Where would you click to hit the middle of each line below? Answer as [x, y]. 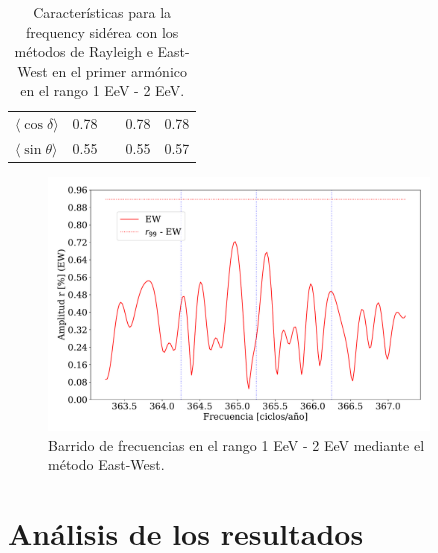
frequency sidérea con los [102, 31]
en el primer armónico [120, 70]
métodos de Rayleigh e [83, 51]
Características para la [102, 12]
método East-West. [106, 464]
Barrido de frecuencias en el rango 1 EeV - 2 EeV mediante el [236, 444]
